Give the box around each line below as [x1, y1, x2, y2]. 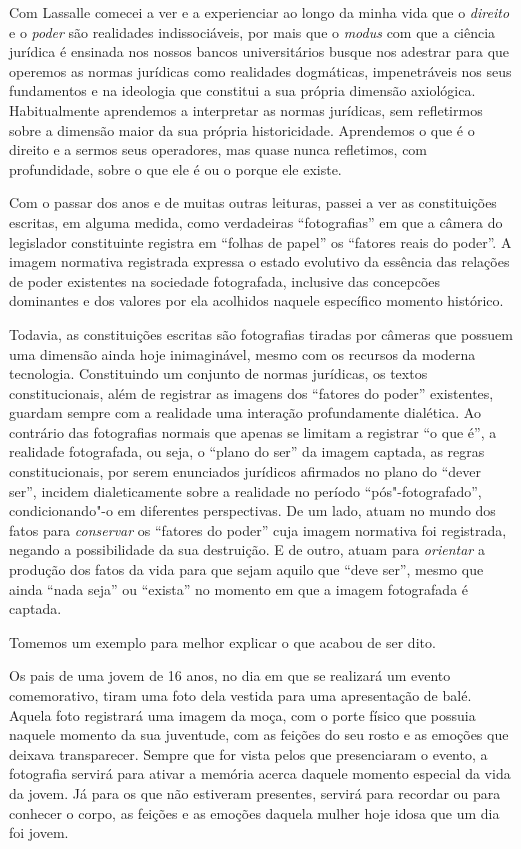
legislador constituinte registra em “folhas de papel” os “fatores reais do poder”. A [9, 231, 512, 252]
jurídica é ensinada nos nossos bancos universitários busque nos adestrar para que [9, 41, 510, 62]
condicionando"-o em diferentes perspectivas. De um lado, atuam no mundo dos [9, 500, 496, 521]
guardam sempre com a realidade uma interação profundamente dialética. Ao [9, 402, 481, 423]
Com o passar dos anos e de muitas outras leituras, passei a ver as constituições [9, 192, 497, 213]
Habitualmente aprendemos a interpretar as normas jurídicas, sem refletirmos [9, 99, 483, 120]
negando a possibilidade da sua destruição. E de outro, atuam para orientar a [9, 539, 485, 560]
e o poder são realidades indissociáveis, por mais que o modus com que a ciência [9, 21, 496, 42]
